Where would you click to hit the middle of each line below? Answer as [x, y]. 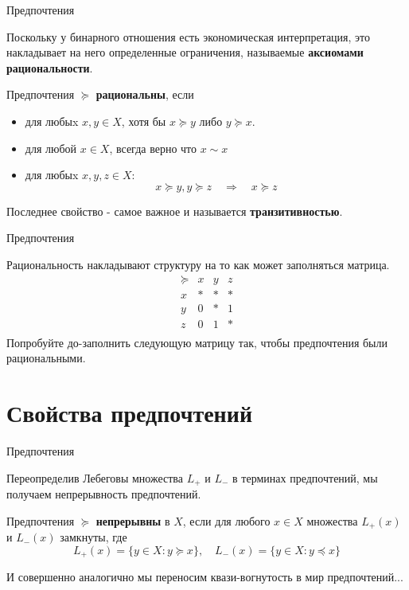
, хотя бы [144, 121]
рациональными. [46, 358]
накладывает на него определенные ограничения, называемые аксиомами [185, 52]
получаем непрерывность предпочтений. [104, 494]
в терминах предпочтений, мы [305, 477]
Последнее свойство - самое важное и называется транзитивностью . [175, 211]
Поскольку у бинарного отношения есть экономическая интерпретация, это [189, 36]
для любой [51, 148]
